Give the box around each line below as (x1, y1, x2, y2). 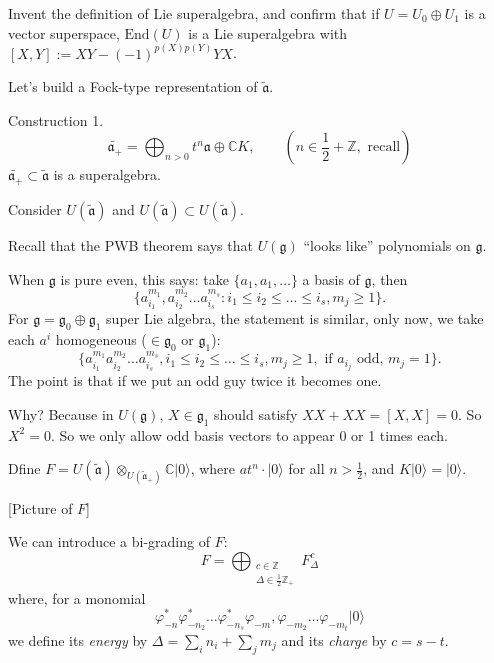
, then (371, 268, 408, 289)
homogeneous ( (55, 329, 147, 350)
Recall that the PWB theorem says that (8, 235, 253, 256)
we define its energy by (8, 629, 148, 650)
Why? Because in (8, 403, 114, 424)
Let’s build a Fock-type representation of (8, 76, 258, 97)
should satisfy (214, 403, 298, 424)
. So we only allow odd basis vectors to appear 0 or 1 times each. (50, 424, 448, 445)
